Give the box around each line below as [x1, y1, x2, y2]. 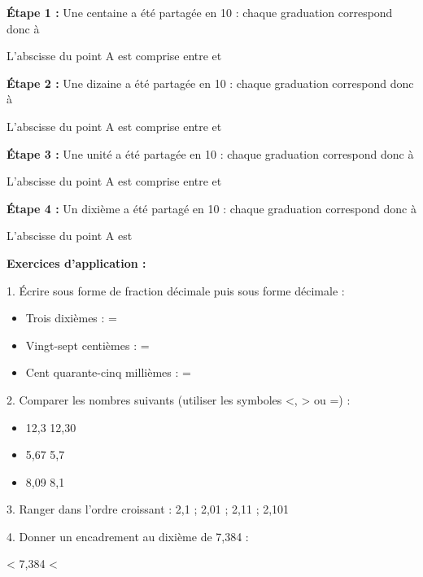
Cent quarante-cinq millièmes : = [25, 364, 191, 381]
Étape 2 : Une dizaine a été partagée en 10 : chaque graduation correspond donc [7, 74, 414, 91]
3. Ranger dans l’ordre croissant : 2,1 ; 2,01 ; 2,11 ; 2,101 [7, 501, 290, 518]
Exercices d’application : [7, 254, 146, 271]
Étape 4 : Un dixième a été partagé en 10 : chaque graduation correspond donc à [7, 199, 416, 216]
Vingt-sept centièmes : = [25, 336, 150, 353]
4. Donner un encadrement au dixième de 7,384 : [7, 527, 249, 544]
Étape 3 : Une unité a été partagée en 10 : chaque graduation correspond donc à [7, 145, 414, 162]
